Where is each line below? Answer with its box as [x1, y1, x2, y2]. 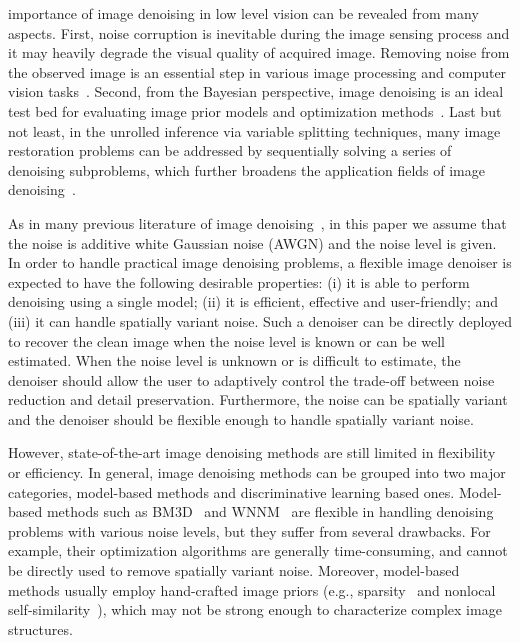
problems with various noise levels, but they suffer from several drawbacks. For [8, 520, 491, 541]
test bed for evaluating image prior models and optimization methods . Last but [8, 100, 502, 121]
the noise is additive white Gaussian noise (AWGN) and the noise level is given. [8, 232, 497, 253]
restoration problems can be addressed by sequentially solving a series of [8, 140, 452, 161]
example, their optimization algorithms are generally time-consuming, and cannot [8, 540, 508, 561]
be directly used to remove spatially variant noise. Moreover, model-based [8, 560, 460, 581]
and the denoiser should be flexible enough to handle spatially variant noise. [8, 408, 474, 429]
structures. [8, 618, 73, 639]
